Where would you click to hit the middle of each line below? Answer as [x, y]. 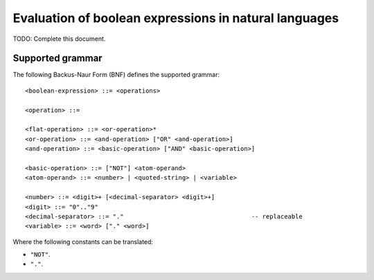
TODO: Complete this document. [59, 39]
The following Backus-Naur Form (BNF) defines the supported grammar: [116, 75]
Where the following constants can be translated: [83, 241]
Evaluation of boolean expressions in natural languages [176, 18]
